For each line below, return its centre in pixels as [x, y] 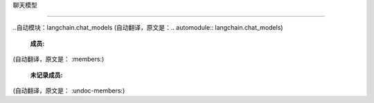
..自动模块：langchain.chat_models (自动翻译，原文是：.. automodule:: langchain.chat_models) [148, 28]
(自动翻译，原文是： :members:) [59, 59]
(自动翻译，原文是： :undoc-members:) [69, 91]
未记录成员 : [46, 75]
